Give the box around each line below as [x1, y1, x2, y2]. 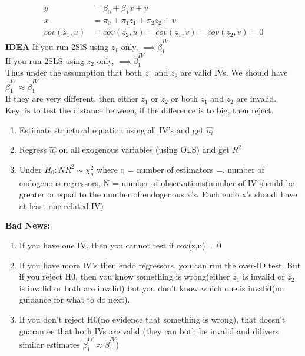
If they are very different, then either [5, 92, 138, 105]
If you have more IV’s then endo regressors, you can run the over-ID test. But [19, 258, 301, 271]
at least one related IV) [19, 199, 104, 211]
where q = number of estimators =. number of [97, 163, 264, 175]
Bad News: [5, 219, 51, 231]
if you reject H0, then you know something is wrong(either [19, 270, 230, 283]
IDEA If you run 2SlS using [5, 41, 109, 53]
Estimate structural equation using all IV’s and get [19, 123, 204, 136]
